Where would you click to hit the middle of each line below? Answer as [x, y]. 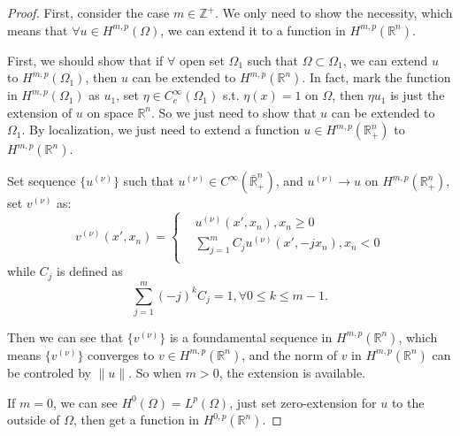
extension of [40, 112]
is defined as [90, 271]
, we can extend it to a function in [253, 30]
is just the [418, 95]
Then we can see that [65, 337]
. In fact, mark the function [376, 77]
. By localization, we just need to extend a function [161, 130]
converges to [121, 354]
